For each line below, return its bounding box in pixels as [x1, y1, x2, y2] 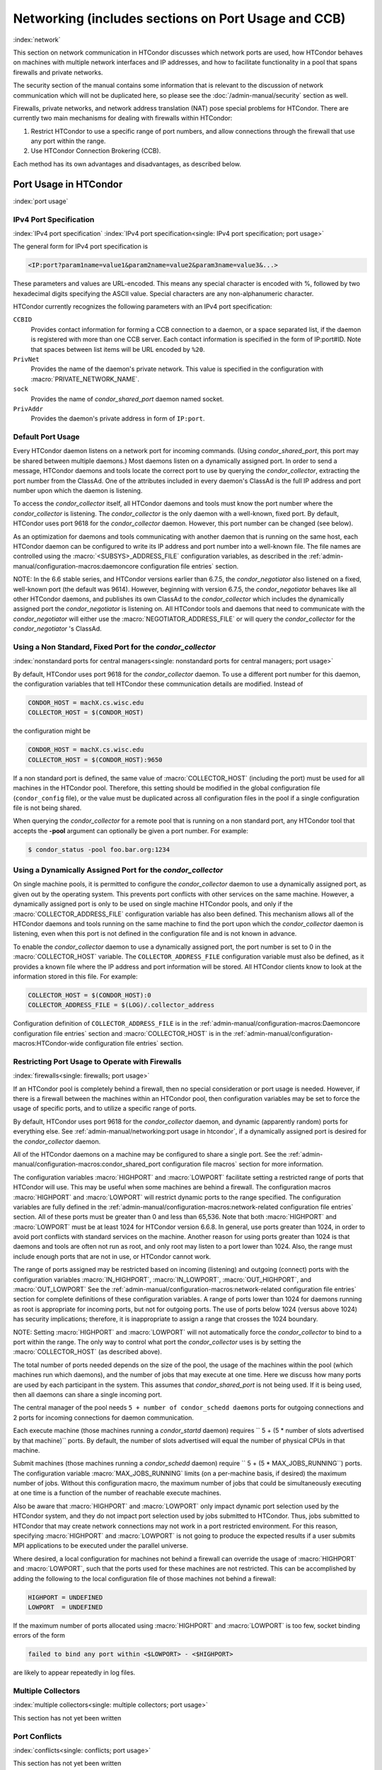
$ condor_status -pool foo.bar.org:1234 [28, 845, 170, 853]
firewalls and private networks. [13, 68, 103, 76]
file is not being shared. [13, 804, 82, 812]
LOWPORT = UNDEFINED [28, 1603, 103, 1611]
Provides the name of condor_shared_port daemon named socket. [30, 394, 224, 403]
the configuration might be [13, 726, 91, 736]
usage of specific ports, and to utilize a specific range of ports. [13, 1104, 197, 1113]
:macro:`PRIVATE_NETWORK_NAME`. [30, 375, 139, 383]
